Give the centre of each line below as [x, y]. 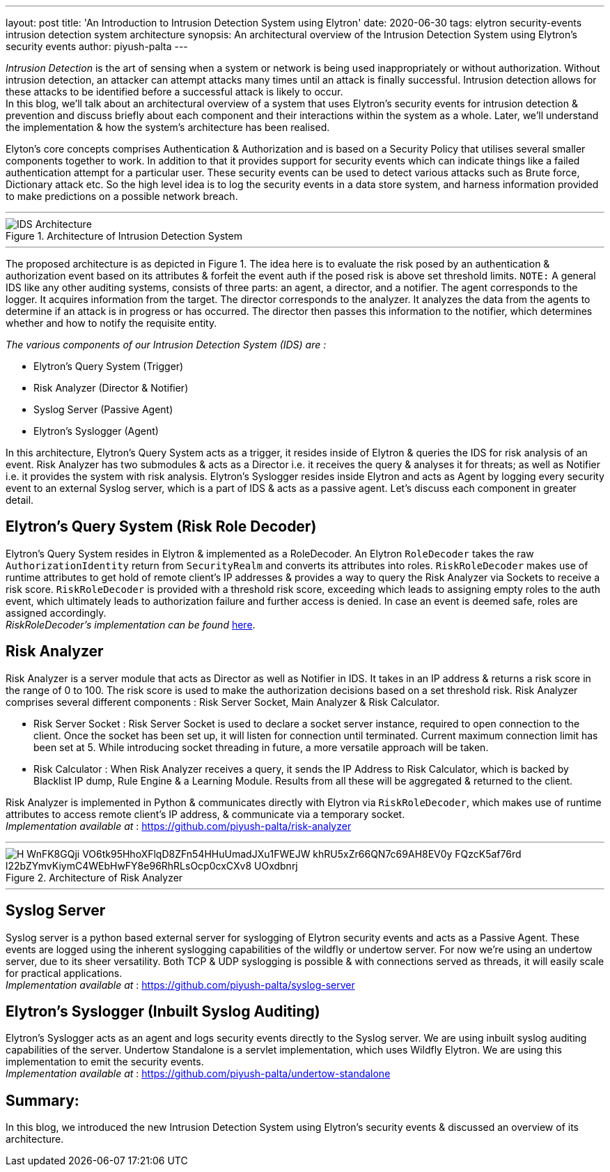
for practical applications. [64, 973]
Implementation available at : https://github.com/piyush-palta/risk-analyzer [179, 826]
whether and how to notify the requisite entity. [111, 323]
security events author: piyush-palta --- [97, 46]
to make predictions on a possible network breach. [122, 196]
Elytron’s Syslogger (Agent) [96, 431]
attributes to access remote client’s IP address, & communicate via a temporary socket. [205, 814]
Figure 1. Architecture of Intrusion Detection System [124, 236]
